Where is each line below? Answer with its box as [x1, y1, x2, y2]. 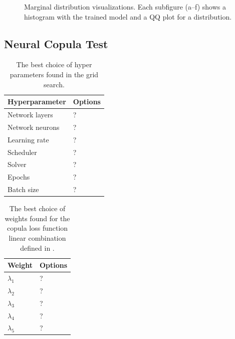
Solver [8, 159, 27, 169]
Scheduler [8, 146, 37, 157]
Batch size [8, 184, 39, 195]
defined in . [20, 242, 55, 253]
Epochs [8, 172, 30, 182]
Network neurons [8, 121, 60, 132]
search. [44, 79, 65, 89]
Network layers [8, 109, 53, 120]
